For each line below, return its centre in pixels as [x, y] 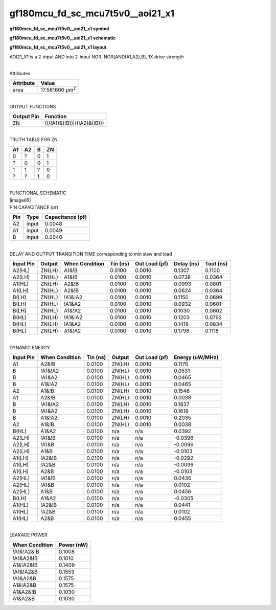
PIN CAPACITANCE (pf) [34, 207]
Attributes [20, 73]
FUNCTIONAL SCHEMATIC [38, 193]
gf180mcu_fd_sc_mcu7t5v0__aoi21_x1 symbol [59, 29]
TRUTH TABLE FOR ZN [34, 140]
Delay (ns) [187, 264]
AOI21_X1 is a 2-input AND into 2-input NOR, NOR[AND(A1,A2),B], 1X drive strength [97, 57]
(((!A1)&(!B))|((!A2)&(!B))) [74, 123]
